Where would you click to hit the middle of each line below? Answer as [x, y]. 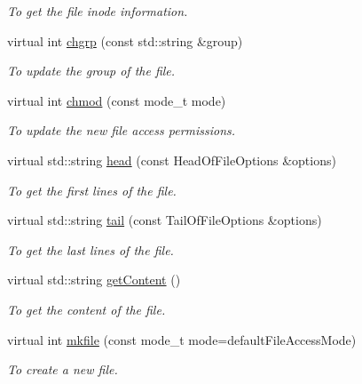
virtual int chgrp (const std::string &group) [125, 40]
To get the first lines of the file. [92, 190]
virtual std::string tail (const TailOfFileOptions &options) [165, 220]
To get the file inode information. [98, 11]
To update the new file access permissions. [122, 130]
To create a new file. [63, 369]
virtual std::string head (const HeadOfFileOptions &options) [172, 160]
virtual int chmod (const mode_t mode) [117, 100]
